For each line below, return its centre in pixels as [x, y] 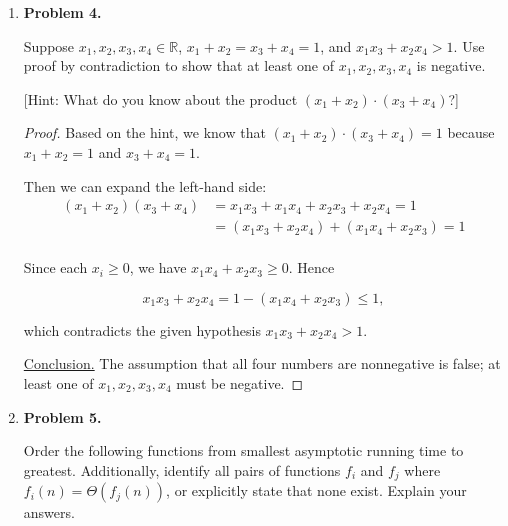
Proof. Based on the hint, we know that [144, 132]
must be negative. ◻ [240, 383]
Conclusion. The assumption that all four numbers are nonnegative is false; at [262, 363]
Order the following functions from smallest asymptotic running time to [243, 450]
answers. [49, 512]
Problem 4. [62, 12]
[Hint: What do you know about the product [160, 98]
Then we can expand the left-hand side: [145, 185]
